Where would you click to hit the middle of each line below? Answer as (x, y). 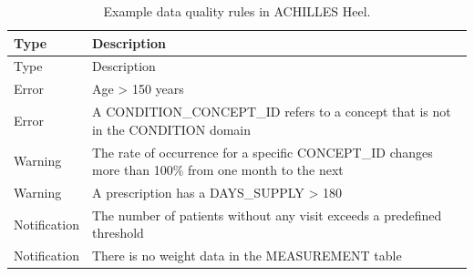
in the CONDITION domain (171, 129)
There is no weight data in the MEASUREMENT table (247, 256)
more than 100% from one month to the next (217, 170)
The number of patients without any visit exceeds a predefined (267, 215)
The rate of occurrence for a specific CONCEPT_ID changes (262, 152)
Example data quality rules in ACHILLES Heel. (237, 11)
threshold (118, 233)
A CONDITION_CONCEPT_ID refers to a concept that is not (271, 112)
